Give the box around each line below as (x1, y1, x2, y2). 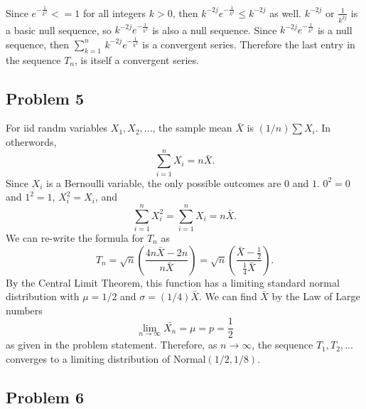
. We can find (199, 289, 257, 304)
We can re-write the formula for (6, 230, 144, 245)
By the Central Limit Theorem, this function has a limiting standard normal (6, 275, 340, 290)
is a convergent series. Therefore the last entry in (142, 36, 355, 51)
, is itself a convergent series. (74, 52, 199, 67)
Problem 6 (6, 386, 84, 408)
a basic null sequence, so (6, 22, 112, 37)
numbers (6, 302, 43, 317)
